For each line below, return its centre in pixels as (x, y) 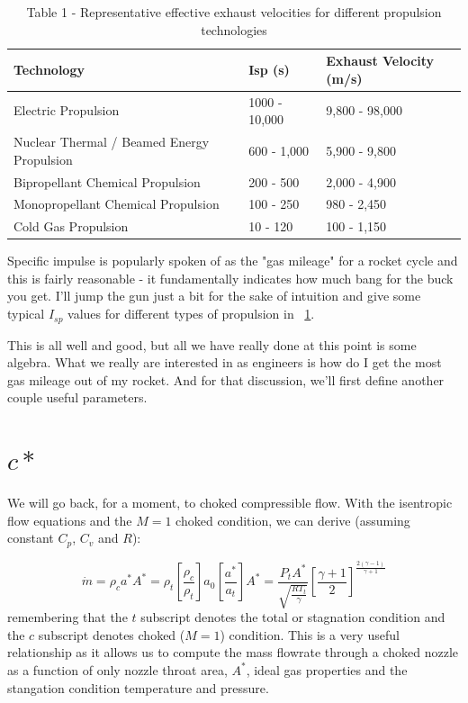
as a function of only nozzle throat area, (117, 669)
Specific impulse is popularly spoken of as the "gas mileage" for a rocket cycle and (233, 261)
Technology (49, 69)
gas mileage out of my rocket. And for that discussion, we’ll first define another (226, 379)
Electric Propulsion (67, 110)
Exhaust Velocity (380, 61)
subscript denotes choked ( (112, 634)
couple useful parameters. (77, 397)
